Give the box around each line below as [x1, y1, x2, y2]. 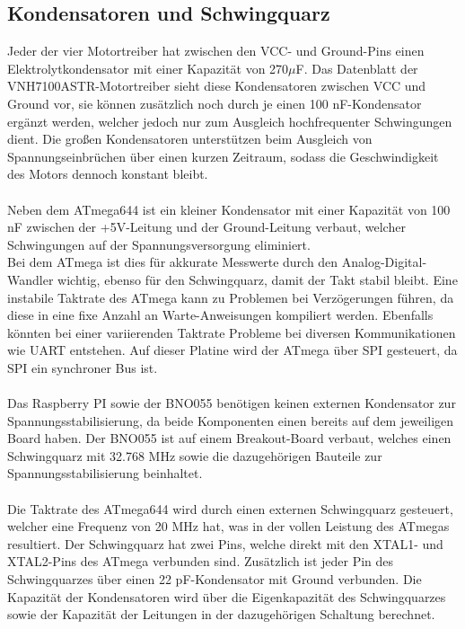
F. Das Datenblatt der [295, 58, 418, 77]
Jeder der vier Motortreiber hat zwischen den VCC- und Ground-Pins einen [7, 41, 425, 60]
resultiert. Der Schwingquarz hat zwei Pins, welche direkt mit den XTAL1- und [7, 534, 443, 553]
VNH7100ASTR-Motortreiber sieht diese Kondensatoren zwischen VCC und [7, 76, 426, 95]
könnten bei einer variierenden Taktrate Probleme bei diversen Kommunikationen [7, 323, 456, 341]
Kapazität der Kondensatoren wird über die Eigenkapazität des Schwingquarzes [7, 587, 446, 606]
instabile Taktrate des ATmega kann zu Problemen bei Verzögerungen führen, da [7, 288, 454, 306]
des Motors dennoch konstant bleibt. [7, 164, 208, 183]
